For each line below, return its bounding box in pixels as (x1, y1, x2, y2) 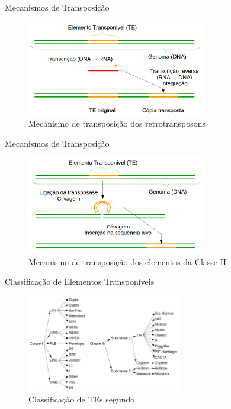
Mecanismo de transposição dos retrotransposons (28, 117, 206, 130)
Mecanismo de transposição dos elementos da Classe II (28, 255, 227, 268)
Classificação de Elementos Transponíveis (5, 275, 155, 288)
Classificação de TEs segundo (28, 392, 135, 405)
